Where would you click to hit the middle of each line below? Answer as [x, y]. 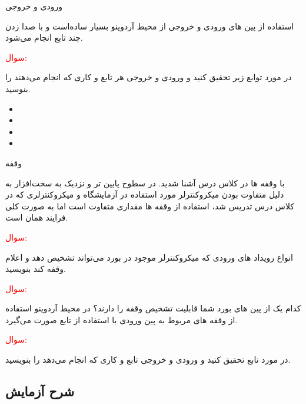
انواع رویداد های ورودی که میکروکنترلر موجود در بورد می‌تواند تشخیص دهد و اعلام [149, 257]
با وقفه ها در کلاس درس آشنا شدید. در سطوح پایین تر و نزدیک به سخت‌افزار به [145, 183]
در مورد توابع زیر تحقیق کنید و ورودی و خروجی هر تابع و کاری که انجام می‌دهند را [149, 77]
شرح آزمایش [40, 391]
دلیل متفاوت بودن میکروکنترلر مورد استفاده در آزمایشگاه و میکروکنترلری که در [145, 194]
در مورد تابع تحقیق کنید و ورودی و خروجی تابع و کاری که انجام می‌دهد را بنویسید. [148, 359]
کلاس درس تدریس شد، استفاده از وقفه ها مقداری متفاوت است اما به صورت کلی [150, 206]
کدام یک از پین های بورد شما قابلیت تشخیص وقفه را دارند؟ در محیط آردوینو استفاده [153, 308]
